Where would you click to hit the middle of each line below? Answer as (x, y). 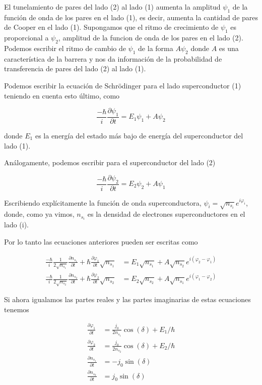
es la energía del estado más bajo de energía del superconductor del (139, 135)
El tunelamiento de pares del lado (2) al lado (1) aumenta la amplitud (112, 7)
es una (229, 48)
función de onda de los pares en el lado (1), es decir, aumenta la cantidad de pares (131, 17)
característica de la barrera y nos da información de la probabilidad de (113, 58)
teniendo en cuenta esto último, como (62, 95)
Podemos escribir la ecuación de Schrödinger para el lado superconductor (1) (123, 85)
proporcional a (26, 38)
